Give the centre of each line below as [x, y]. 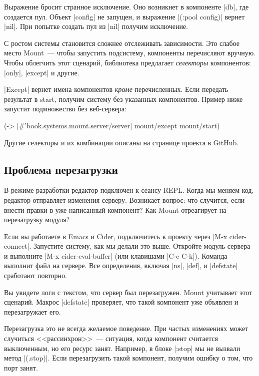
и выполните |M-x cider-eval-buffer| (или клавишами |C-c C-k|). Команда [116, 255]
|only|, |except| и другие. [42, 72]
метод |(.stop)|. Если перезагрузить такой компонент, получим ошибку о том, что [128, 358]
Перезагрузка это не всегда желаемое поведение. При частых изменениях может [126, 328]
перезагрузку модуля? [37, 219]
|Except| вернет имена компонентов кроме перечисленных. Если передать [116, 89]
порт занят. [21, 367]
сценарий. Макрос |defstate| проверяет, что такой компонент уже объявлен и [121, 302]
